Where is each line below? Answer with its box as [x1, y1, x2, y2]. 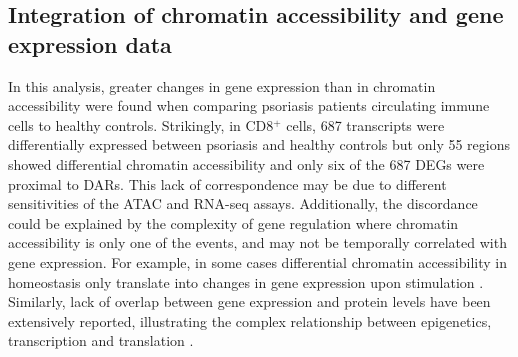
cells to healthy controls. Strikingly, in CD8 [8, 114, 274, 135]
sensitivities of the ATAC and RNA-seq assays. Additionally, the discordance [8, 193, 478, 214]
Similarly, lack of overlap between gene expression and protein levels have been [8, 291, 491, 312]
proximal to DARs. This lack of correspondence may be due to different [8, 173, 447, 194]
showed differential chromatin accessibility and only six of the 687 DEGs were [8, 153, 485, 174]
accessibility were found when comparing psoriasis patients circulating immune [8, 95, 490, 116]
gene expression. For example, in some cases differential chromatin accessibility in [8, 251, 507, 272]
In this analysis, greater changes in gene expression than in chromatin [8, 75, 436, 96]
